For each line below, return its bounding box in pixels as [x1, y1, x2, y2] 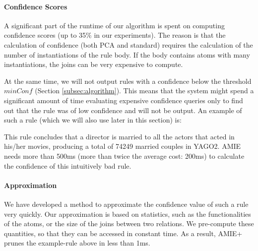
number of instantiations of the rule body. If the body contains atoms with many [4, 49, 250, 60]
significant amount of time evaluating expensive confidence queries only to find [4, 95, 243, 105]
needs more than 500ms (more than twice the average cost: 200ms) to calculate [4, 150, 245, 161]
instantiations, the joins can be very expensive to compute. [4, 59, 183, 69]
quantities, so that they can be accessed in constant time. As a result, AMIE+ [4, 228, 243, 238]
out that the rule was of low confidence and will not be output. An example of [4, 105, 242, 115]
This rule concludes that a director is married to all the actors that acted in [4, 131, 235, 141]
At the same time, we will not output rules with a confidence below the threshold [4, 75, 252, 86]
